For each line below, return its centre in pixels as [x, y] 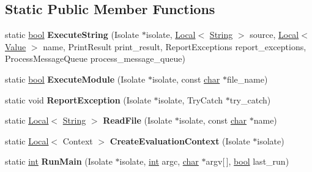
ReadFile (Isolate [138, 120]
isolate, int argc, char [159, 161]
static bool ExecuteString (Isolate [72, 35]
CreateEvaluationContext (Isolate [180, 140]
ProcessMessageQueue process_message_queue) [95, 58]
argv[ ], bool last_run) [247, 161]
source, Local [274, 35]
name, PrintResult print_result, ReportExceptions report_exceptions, [175, 46]
